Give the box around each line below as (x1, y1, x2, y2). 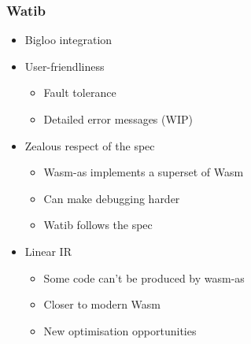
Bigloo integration (24, 31, 113, 48)
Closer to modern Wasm (43, 296, 161, 313)
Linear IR (24, 242, 72, 259)
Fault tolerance (43, 84, 116, 101)
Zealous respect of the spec (24, 137, 155, 154)
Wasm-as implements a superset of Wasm (43, 164, 244, 180)
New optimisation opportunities (43, 322, 197, 338)
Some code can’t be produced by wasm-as (43, 269, 245, 286)
